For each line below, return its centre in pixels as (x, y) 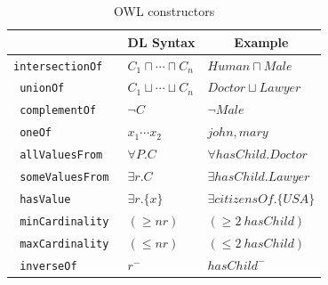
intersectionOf (58, 66)
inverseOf (48, 266)
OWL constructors (164, 11)
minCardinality (64, 221)
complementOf (58, 111)
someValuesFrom (64, 178)
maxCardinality (64, 244)
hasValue (45, 199)
